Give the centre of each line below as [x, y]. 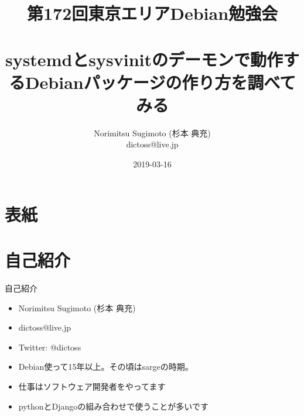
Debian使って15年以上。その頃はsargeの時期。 [106, 367]
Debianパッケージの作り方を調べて [160, 82]
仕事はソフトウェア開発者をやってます [92, 386]
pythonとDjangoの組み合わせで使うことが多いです [113, 406]
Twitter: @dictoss [50, 347]
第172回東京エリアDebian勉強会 [152, 13]
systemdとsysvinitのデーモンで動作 [144, 59]
